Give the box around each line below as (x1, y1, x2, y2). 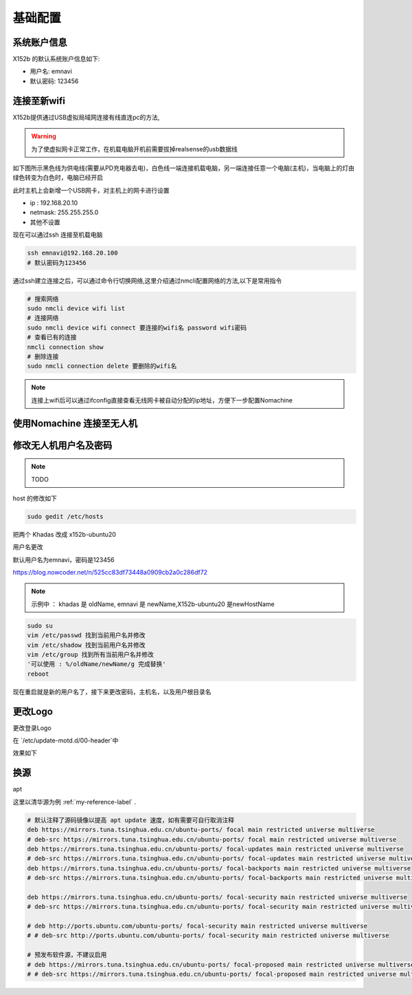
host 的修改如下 (12, 494, 58, 502)
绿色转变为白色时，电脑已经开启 (12, 173, 103, 182)
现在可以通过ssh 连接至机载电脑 (12, 231, 103, 239)
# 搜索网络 (27, 295, 59, 303)
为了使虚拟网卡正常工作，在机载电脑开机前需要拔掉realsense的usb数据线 (31, 145, 238, 153)
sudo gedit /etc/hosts (27, 513, 104, 520)
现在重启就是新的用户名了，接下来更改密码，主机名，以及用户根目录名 (12, 687, 211, 696)
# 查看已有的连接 (27, 334, 77, 341)
